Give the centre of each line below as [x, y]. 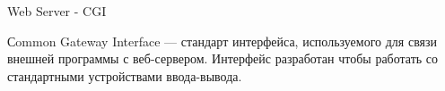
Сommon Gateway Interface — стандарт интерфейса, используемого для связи [222, 41]
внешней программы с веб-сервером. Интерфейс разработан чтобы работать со [223, 58]
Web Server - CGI [57, 11]
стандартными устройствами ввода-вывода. [125, 75]
